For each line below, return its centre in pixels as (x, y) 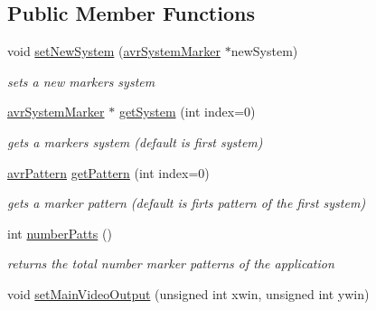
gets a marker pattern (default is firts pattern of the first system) (187, 203)
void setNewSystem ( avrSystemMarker (114, 51)
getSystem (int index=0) (187, 112)
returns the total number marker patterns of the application (171, 263)
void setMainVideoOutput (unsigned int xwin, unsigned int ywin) (188, 293)
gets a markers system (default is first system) (135, 141)
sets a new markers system (81, 81)
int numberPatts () (60, 233)
